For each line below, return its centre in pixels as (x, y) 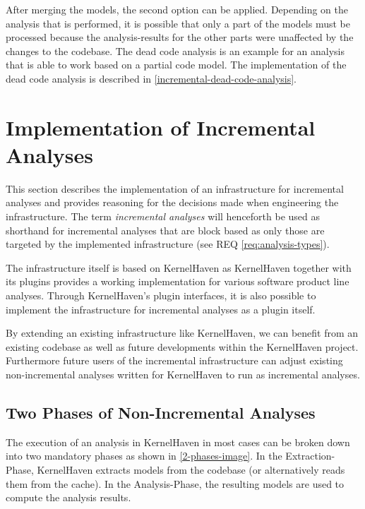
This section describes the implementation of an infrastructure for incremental (175, 188)
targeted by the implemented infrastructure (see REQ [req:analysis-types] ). (168, 244)
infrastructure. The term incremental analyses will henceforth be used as (163, 216)
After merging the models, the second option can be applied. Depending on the (177, 9)
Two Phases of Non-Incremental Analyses (161, 412)
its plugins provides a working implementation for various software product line (178, 281)
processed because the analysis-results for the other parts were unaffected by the (180, 37)
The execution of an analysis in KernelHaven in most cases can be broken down (178, 442)
